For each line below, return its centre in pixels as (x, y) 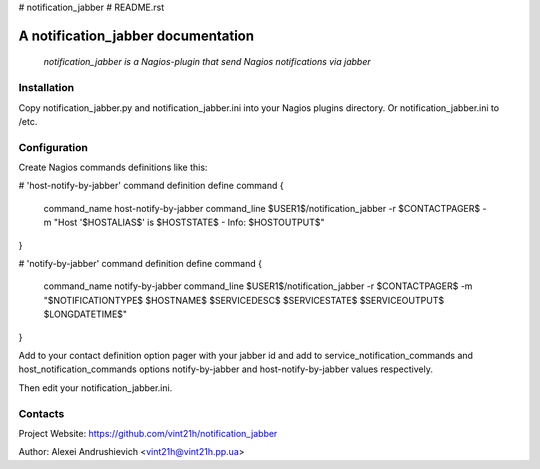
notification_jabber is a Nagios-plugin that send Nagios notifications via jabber (207, 62)
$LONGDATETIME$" (85, 314)
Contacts (41, 413)
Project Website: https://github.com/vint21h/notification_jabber (148, 433)
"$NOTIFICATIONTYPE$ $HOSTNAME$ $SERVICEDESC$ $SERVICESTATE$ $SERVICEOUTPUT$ (244, 300)
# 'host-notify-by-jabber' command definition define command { (151, 186)
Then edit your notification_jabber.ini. (95, 387)
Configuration (53, 147)
